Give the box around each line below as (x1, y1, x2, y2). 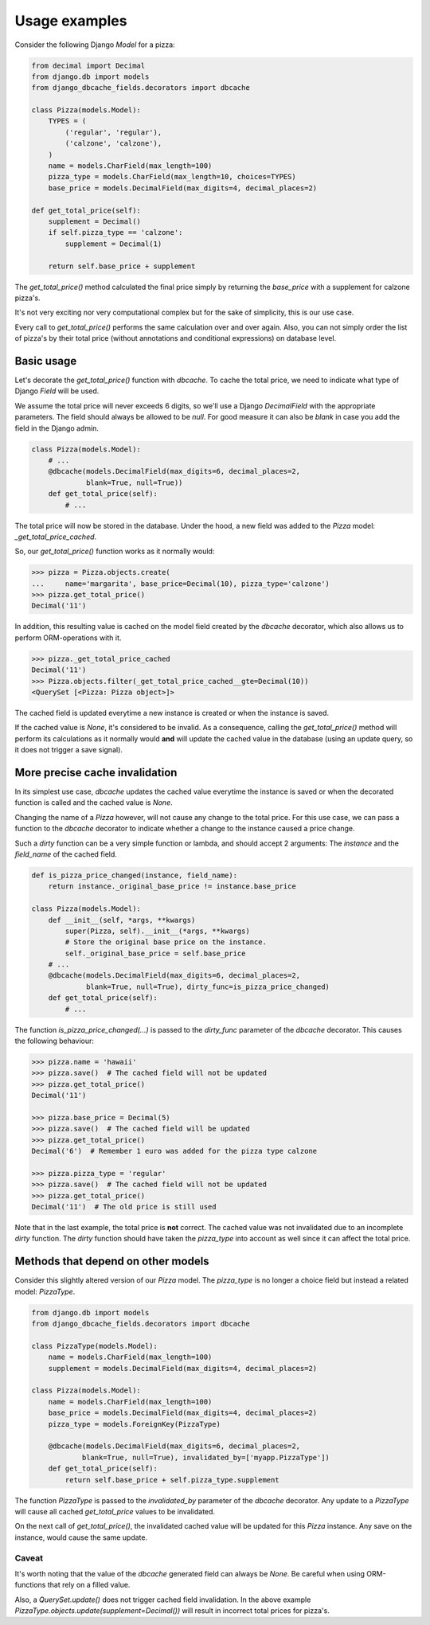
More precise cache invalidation (14, 765, 178, 779)
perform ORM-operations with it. (14, 633, 122, 643)
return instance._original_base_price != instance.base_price (48, 882, 296, 891)
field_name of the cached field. (14, 849, 117, 859)
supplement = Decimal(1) (64, 239, 162, 248)
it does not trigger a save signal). (14, 745, 123, 755)
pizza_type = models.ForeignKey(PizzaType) (48, 1420, 221, 1428)
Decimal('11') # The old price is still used (31, 1202, 217, 1212)
